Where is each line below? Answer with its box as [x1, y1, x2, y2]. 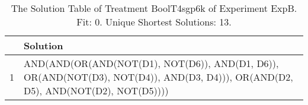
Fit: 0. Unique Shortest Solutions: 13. [76, 15, 232, 28]
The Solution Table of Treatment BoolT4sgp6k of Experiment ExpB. [11, 1, 297, 15]
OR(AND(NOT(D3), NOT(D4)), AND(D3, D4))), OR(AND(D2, [24, 70, 293, 84]
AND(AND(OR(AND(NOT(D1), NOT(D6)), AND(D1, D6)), [24, 56, 279, 70]
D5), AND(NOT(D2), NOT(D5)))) [24, 84, 169, 97]
